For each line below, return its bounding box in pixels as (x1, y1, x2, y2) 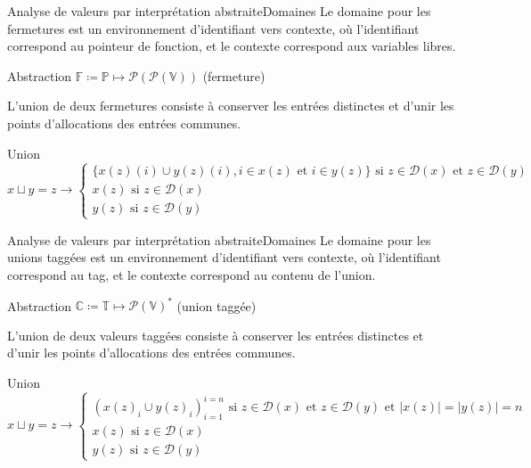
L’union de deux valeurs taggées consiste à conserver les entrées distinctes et (7, 325, 424, 344)
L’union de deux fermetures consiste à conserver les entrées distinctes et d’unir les (7, 96, 454, 115)
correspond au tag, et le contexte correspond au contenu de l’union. (7, 265, 376, 283)
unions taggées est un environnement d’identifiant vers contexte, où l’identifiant (7, 248, 441, 267)
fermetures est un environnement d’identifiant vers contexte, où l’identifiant (7, 19, 420, 37)
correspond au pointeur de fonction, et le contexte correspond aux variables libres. (7, 37, 456, 55)
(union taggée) (176, 296, 257, 315)
